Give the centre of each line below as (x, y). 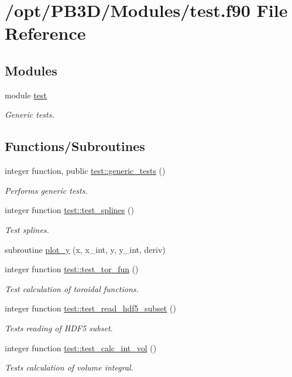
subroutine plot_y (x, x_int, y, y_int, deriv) (85, 249)
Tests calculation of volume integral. (69, 367)
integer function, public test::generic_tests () (85, 171)
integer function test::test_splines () (69, 210)
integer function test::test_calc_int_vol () (81, 347)
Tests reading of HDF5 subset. (59, 328)
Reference (45, 33)
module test (26, 95)
